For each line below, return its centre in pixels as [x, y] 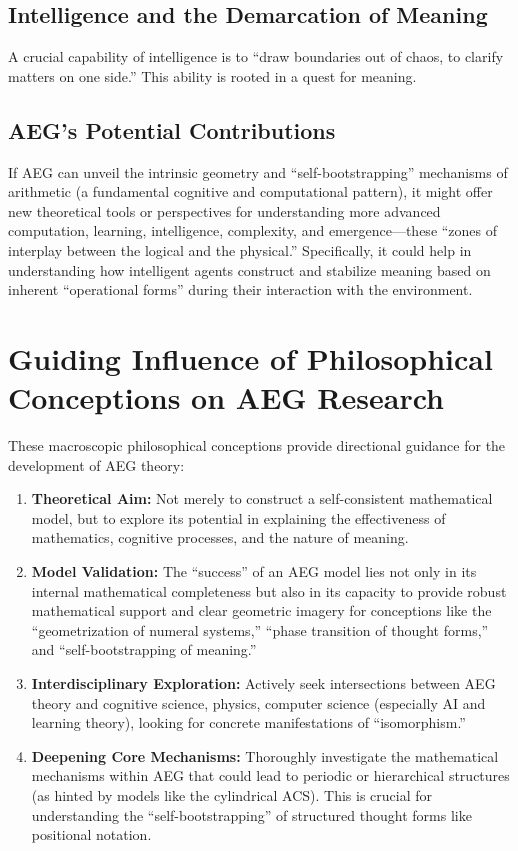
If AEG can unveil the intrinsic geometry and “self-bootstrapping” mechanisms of [258, 171]
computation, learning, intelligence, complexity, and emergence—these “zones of [253, 230]
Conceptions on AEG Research [226, 397]
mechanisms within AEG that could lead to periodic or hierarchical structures [270, 775]
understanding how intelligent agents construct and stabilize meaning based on [249, 269]
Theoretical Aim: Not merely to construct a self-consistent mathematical [262, 498]
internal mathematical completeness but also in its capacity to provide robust [269, 590]
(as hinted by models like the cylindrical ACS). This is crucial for [231, 794]
